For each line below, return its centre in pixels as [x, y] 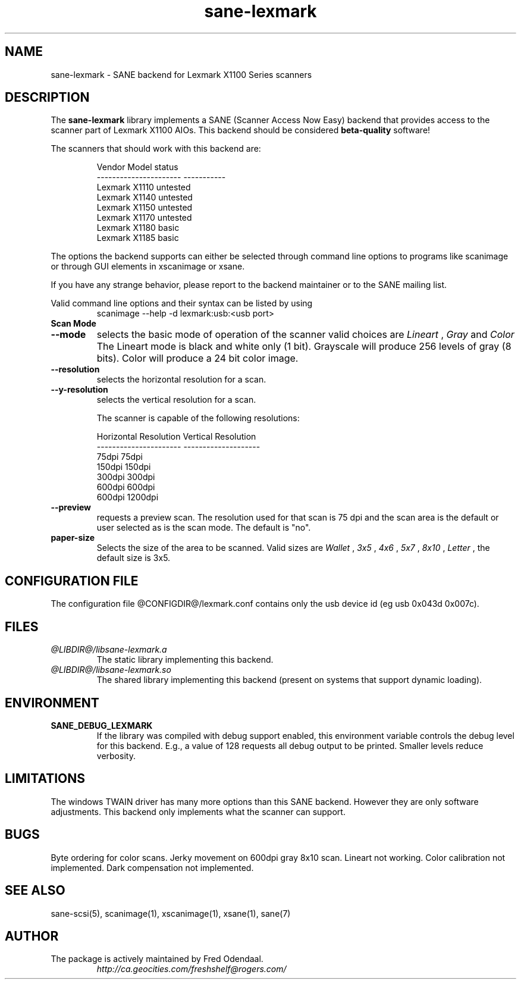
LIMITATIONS [45, 779]
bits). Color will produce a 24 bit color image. [197, 358]
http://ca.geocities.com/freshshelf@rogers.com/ [192, 969]
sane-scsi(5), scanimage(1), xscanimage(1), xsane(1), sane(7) [171, 913]
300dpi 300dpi [126, 477]
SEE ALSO [35, 891]
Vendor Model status [137, 167]
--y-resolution [79, 390]
